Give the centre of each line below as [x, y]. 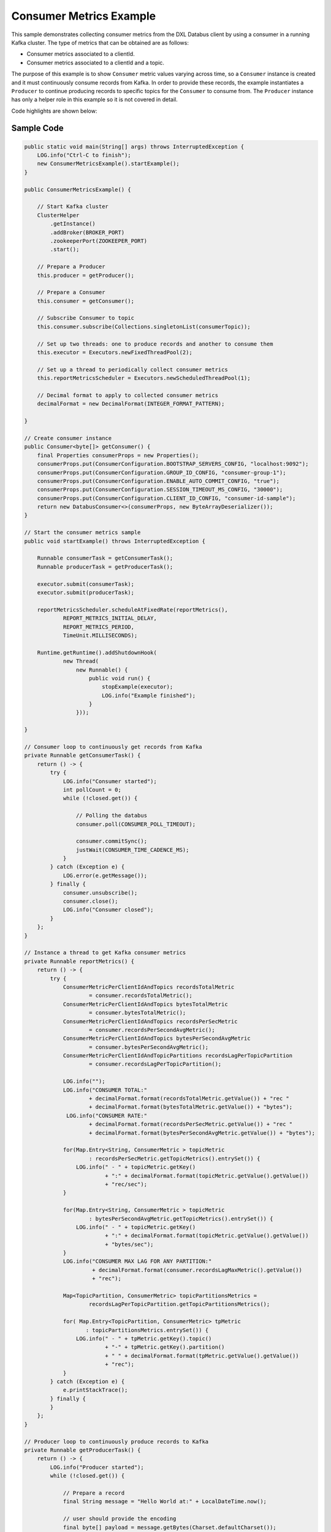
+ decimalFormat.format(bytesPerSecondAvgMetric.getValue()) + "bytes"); [202, 1133]
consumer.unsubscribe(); [100, 893]
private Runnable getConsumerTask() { [82, 756]
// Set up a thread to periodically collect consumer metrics [132, 370]
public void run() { [120, 678]
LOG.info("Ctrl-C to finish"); [84, 155]
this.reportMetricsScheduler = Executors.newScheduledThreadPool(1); [144, 378]
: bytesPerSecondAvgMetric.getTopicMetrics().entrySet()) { [181, 1219]
